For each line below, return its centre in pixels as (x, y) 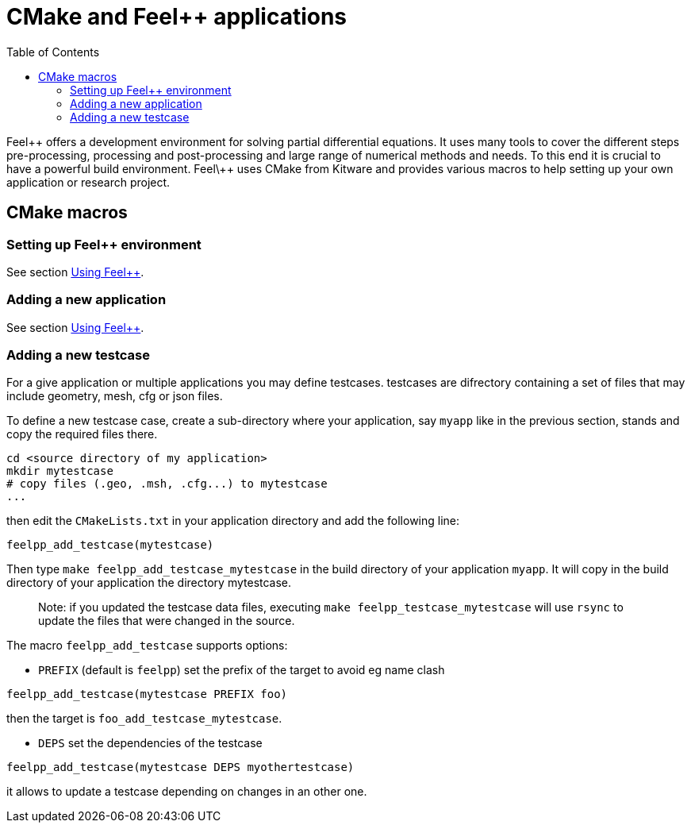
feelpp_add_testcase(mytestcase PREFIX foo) (147, 694)
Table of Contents (53, 52)
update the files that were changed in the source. (167, 621)
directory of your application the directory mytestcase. (149, 583)
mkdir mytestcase (60, 471)
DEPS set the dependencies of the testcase (150, 743)
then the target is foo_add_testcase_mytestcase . (144, 719)
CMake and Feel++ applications (177, 17)
